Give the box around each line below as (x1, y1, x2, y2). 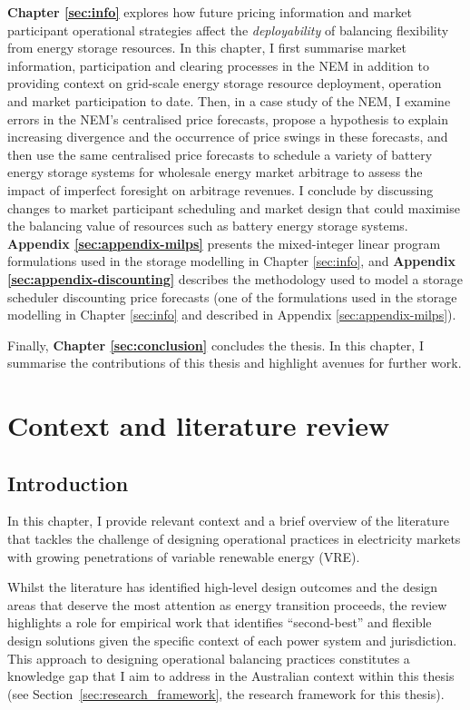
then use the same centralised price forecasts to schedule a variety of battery (7, 144, 433, 163)
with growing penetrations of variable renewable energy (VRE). (7, 547, 360, 566)
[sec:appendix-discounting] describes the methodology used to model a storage (7, 269, 463, 288)
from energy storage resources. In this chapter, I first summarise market (7, 38, 406, 57)
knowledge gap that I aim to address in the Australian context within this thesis (7, 666, 455, 685)
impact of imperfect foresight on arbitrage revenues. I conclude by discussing (7, 180, 434, 199)
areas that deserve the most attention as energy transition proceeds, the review (7, 595, 447, 614)
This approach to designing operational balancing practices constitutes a (7, 648, 410, 667)
